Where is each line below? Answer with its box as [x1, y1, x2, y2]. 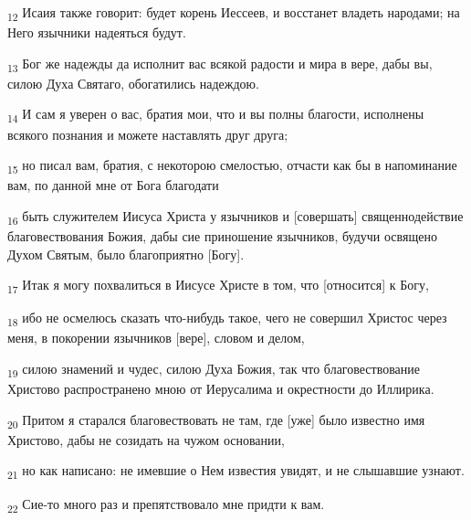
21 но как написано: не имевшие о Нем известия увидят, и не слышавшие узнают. [7, 461, 465, 483]
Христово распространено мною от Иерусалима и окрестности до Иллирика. [7, 379, 434, 398]
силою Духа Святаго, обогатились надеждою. [7, 73, 259, 92]
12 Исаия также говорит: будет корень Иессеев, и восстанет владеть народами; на [7, 3, 460, 24]
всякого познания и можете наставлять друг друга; [7, 124, 288, 143]
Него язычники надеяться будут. [7, 23, 186, 42]
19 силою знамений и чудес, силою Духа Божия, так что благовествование [7, 359, 421, 380]
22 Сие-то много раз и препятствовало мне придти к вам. [7, 493, 325, 515]
